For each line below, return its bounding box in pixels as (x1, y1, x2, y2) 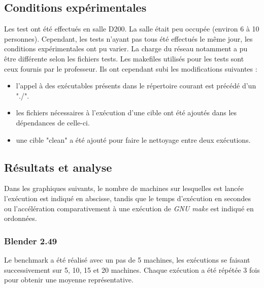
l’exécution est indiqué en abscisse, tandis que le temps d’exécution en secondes (4, 193, 251, 203)
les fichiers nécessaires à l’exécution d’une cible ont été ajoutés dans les (16, 107, 237, 118)
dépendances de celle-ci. (16, 117, 90, 127)
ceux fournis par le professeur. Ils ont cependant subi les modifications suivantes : (4, 63, 257, 74)
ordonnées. (4, 213, 37, 223)
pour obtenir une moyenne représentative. (4, 274, 134, 285)
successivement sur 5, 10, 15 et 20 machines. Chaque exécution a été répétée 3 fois (4, 264, 260, 275)
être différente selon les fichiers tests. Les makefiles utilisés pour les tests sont (4, 53, 244, 63)
